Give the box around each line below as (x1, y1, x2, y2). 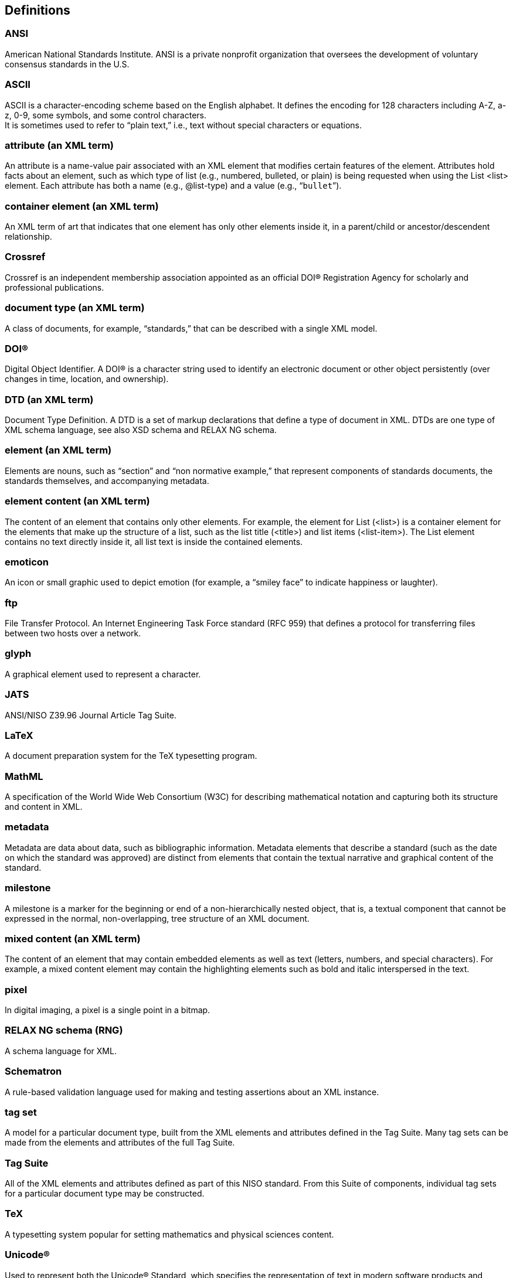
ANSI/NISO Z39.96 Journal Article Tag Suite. (5, 710, 176, 720)
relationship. (5, 231, 52, 242)
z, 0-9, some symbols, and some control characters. (5, 110, 207, 120)
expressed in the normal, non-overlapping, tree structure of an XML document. (5, 913, 310, 923)
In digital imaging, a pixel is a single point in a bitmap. (5, 1005, 210, 1015)
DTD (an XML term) (5, 393, 94, 405)
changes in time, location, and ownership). (5, 374, 169, 384)
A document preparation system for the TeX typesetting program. (5, 751, 257, 761)
